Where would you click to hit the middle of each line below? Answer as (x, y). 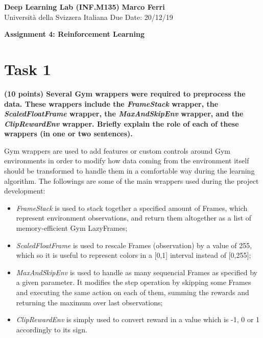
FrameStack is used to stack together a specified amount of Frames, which (132, 208)
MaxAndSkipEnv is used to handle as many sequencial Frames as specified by (137, 272)
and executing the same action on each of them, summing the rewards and (133, 292)
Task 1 (28, 69)
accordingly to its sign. (52, 329)
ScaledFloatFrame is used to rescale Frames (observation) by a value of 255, (134, 245)
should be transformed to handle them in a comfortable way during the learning (129, 171)
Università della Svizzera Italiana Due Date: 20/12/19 (89, 17)
